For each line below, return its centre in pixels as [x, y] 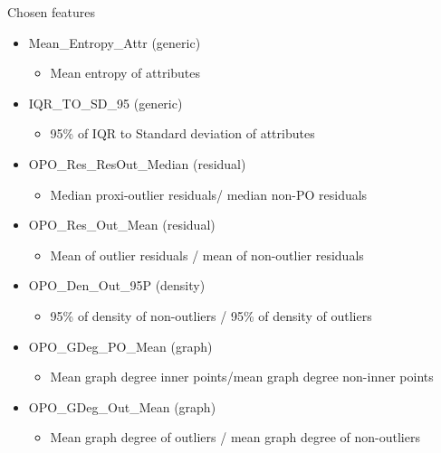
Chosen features [52, 12]
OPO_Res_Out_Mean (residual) [122, 225]
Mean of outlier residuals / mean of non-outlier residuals [207, 255]
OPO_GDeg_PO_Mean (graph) [120, 346]
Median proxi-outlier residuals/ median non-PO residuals [209, 194]
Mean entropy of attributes [125, 73]
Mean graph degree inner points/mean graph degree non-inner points [242, 377]
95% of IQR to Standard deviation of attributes [182, 133]
